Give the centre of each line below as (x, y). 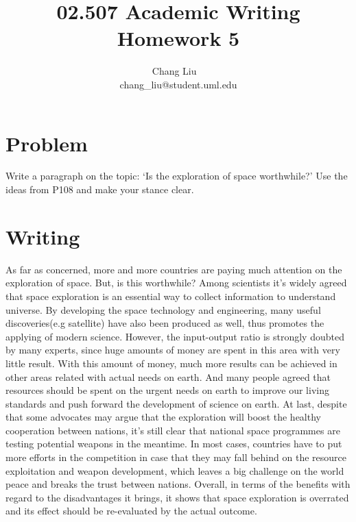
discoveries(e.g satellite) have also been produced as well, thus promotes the (165, 323)
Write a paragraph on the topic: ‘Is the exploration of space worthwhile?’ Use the (177, 176)
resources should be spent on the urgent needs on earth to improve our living (167, 390)
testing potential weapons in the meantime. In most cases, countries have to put (174, 444)
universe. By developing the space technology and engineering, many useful (163, 309)
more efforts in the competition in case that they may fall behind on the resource (176, 457)
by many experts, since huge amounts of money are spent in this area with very (173, 350)
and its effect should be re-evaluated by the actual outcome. (131, 511)
